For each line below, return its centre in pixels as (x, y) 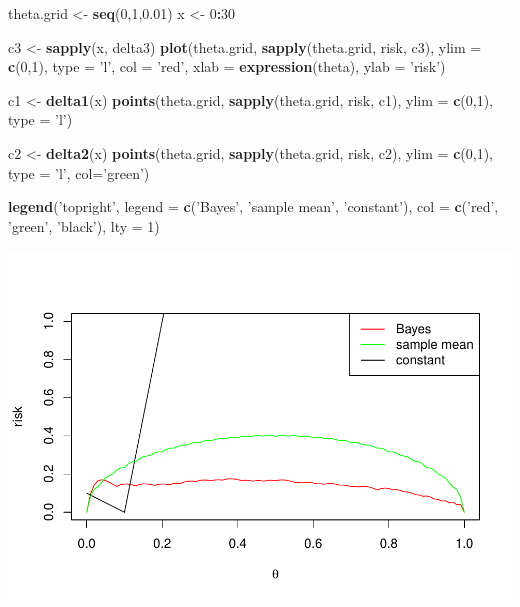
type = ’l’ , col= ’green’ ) (79, 172)
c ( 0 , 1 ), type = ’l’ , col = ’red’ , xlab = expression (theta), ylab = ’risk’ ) (227, 66)
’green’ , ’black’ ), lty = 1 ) (84, 225)
